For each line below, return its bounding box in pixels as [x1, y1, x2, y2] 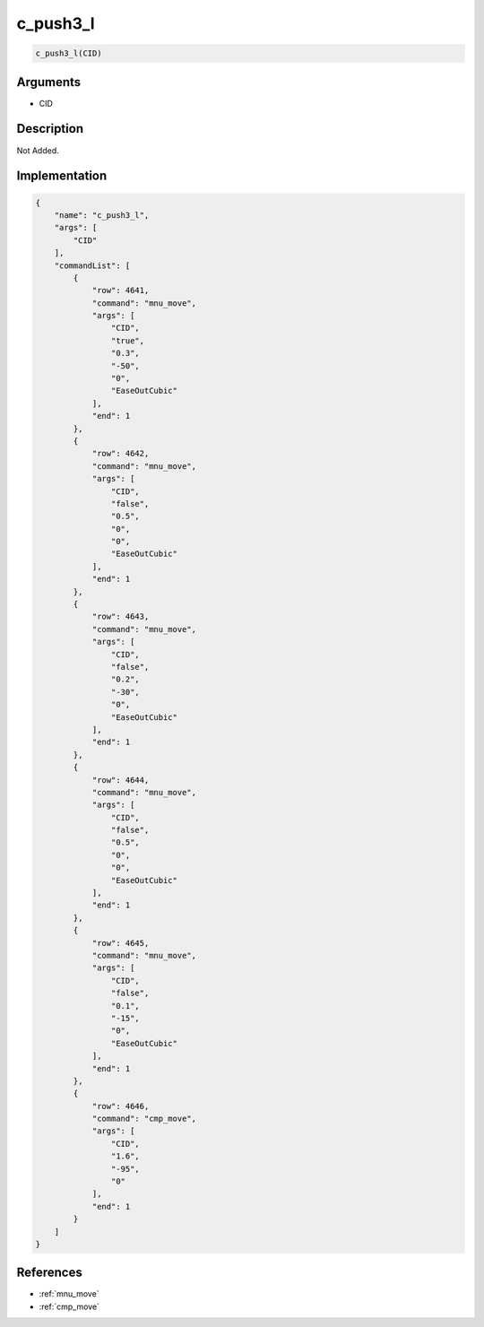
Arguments [16, 74, 82, 90]
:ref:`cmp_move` [39, 1301, 100, 1312]
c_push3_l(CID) [35, 48, 102, 58]
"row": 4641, [91, 285, 150, 296]
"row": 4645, [91, 938, 150, 948]
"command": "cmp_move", [91, 1114, 197, 1124]
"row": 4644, [91, 775, 150, 785]
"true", [110, 335, 145, 345]
